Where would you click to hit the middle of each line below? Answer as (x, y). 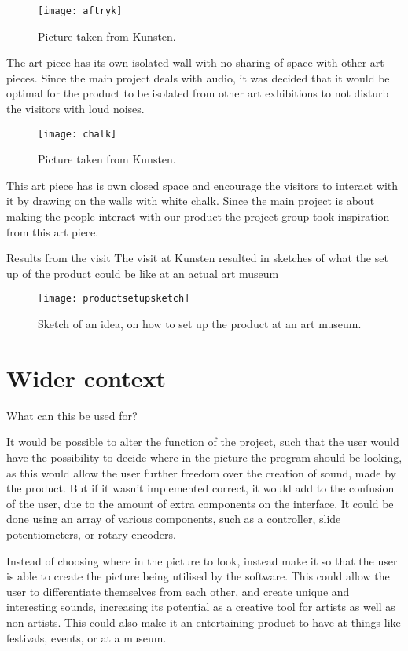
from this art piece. (53, 231)
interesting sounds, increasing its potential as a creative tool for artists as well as (201, 607)
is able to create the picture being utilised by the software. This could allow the (198, 576)
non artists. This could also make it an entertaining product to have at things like (204, 622)
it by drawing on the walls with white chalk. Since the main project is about (191, 201)
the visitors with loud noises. (75, 109)
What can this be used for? (72, 415)
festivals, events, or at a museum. (86, 637)
